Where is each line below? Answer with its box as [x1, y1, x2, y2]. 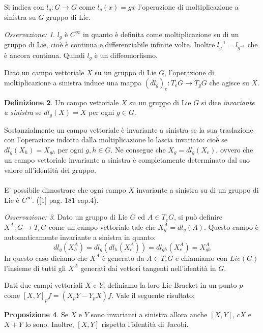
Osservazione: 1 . [4, 28, 55, 39]
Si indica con [4, 1, 44, 12]
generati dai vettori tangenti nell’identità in [80, 262, 216, 273]
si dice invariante [201, 97, 255, 107]
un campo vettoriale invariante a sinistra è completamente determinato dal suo [4, 155, 250, 165]
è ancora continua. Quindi [4, 49, 85, 60]
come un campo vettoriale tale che [48, 221, 156, 232]
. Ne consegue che [110, 144, 166, 155]
